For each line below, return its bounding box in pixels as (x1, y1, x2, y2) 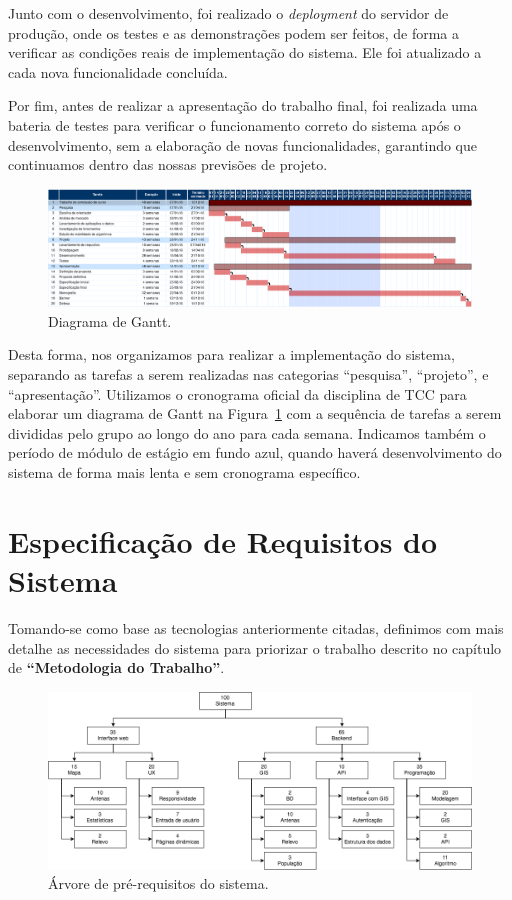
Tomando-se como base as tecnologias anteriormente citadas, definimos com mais (8, 617, 504, 638)
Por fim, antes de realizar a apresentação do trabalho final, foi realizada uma (8, 95, 478, 116)
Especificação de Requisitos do (8, 520, 438, 561)
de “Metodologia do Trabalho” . (8, 657, 225, 678)
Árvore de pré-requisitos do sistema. (48, 873, 269, 894)
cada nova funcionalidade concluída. (8, 61, 228, 82)
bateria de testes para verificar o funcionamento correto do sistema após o (8, 114, 461, 135)
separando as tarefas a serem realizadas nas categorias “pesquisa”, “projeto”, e (8, 364, 489, 385)
